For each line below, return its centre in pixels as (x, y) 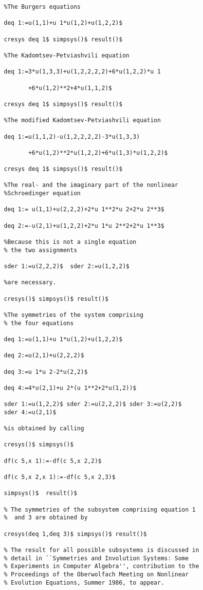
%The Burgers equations (42, 7)
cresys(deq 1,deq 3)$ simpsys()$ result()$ (75, 534)
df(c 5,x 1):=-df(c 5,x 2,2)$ (53, 461)
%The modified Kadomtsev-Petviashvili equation (83, 120)
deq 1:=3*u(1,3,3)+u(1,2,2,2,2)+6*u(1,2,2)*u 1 (83, 72)
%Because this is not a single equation (70, 242)
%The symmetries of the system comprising (74, 315)
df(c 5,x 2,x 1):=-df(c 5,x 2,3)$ (60, 477)
